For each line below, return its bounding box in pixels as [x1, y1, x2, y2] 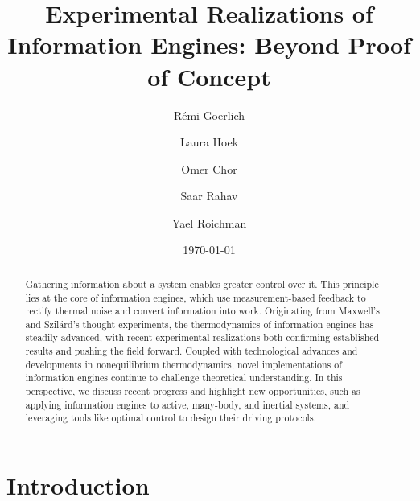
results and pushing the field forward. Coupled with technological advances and [25, 344, 358, 358]
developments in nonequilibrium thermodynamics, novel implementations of [25, 357, 342, 371]
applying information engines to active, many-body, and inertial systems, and [25, 397, 350, 411]
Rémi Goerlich [173, 106, 245, 123]
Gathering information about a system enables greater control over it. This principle [25, 277, 379, 290]
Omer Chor [181, 160, 237, 177]
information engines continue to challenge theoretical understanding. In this [25, 371, 343, 384]
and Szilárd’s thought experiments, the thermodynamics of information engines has [25, 317, 374, 331]
